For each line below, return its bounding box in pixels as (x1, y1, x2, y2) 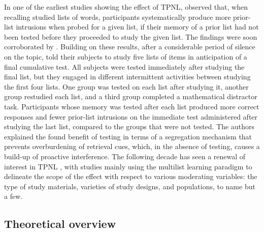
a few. (4, 191, 23, 201)
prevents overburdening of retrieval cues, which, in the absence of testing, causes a (4, 141, 260, 152)
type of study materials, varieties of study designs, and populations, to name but (4, 181, 255, 191)
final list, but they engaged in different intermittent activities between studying (4, 71, 251, 82)
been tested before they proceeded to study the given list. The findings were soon (4, 31, 257, 42)
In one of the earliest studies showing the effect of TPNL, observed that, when (4, 2, 248, 12)
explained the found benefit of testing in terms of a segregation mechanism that (4, 131, 252, 141)
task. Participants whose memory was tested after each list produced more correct (4, 101, 259, 111)
